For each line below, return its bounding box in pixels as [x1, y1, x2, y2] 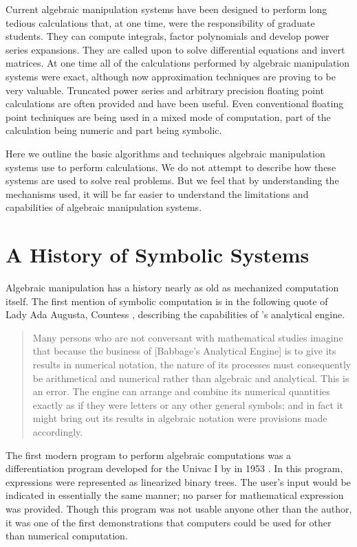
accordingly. [32, 424, 83, 438]
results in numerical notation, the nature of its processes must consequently [32, 357, 351, 371]
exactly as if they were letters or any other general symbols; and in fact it [32, 397, 343, 412]
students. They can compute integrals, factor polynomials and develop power [6, 29, 329, 43]
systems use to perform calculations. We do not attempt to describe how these [6, 159, 336, 174]
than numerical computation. [6, 528, 128, 543]
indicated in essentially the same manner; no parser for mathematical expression [6, 488, 344, 502]
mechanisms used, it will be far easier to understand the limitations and [6, 186, 309, 201]
